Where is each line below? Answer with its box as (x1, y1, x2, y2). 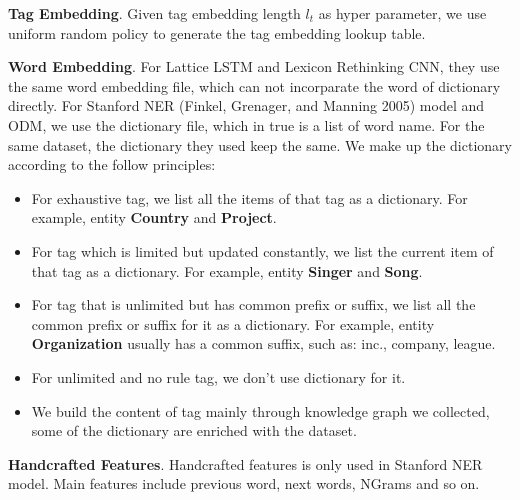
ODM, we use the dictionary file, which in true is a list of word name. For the (8, 114, 485, 135)
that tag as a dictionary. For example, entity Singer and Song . (31, 260, 423, 281)
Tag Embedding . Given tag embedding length (8, 3, 301, 23)
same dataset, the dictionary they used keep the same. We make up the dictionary (8, 134, 512, 155)
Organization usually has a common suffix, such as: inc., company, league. (31, 333, 496, 354)
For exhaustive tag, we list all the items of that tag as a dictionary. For (31, 187, 468, 208)
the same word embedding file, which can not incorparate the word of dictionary (8, 75, 501, 96)
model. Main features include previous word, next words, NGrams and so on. (8, 473, 480, 494)
